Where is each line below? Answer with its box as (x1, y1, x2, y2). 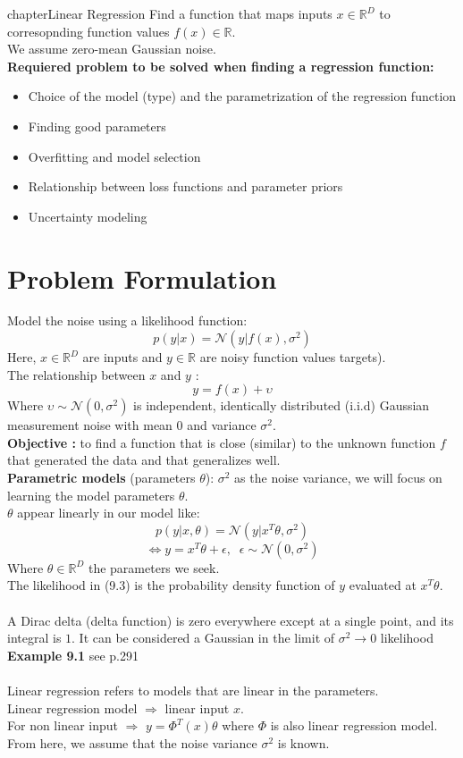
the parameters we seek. (88, 558, 220, 577)
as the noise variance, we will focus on (234, 468, 442, 487)
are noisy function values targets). (199, 348, 386, 366)
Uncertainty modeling (28, 206, 147, 225)
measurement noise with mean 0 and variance (7, 416, 257, 434)
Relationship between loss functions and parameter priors (28, 177, 343, 196)
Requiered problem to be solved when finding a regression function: (7, 56, 434, 75)
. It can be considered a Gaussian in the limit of (72, 628, 335, 647)
